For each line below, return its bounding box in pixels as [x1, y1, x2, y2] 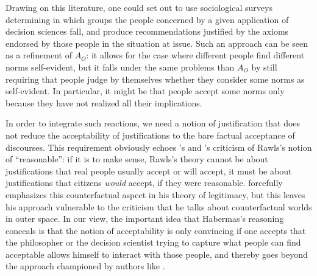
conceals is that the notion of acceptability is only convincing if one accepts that [5, 224, 306, 236]
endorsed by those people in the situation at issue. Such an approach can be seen [5, 36, 308, 49]
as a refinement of [5, 49, 72, 61]
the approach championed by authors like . [5, 260, 165, 272]
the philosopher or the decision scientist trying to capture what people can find [5, 236, 301, 249]
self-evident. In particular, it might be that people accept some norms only [5, 85, 285, 97]
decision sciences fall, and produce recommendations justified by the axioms [5, 25, 289, 38]
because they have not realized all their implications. [5, 96, 202, 109]
